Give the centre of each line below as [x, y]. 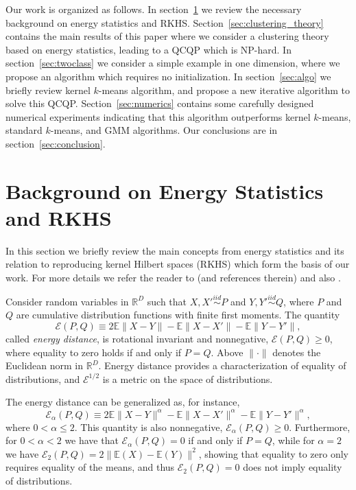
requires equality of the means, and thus [90, 467]
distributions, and [43, 378]
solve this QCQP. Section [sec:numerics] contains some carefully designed [160, 103]
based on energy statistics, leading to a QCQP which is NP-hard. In [149, 49]
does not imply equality [293, 467]
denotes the [297, 352]
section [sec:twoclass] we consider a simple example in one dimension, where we [173, 63]
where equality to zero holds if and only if [94, 352]
